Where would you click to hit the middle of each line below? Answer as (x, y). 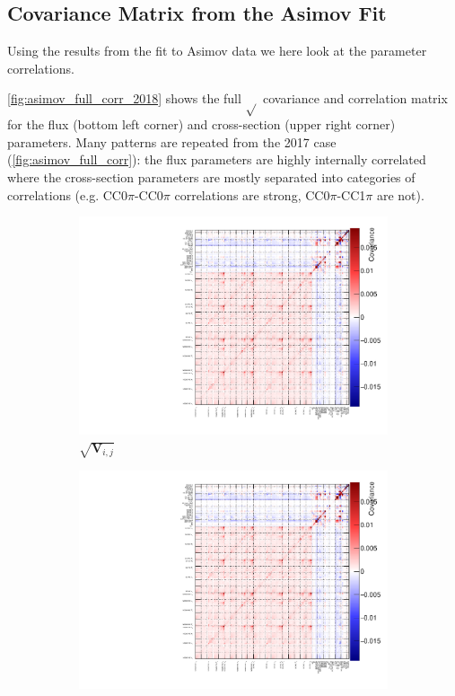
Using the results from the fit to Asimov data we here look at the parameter (217, 51)
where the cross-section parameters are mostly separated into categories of (211, 176)
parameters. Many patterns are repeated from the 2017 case (172, 141)
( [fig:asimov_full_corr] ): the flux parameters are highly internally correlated (217, 159)
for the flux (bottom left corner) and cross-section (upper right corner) (201, 124)
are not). (400, 194)
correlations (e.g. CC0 (67, 194)
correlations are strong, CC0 (252, 194)
